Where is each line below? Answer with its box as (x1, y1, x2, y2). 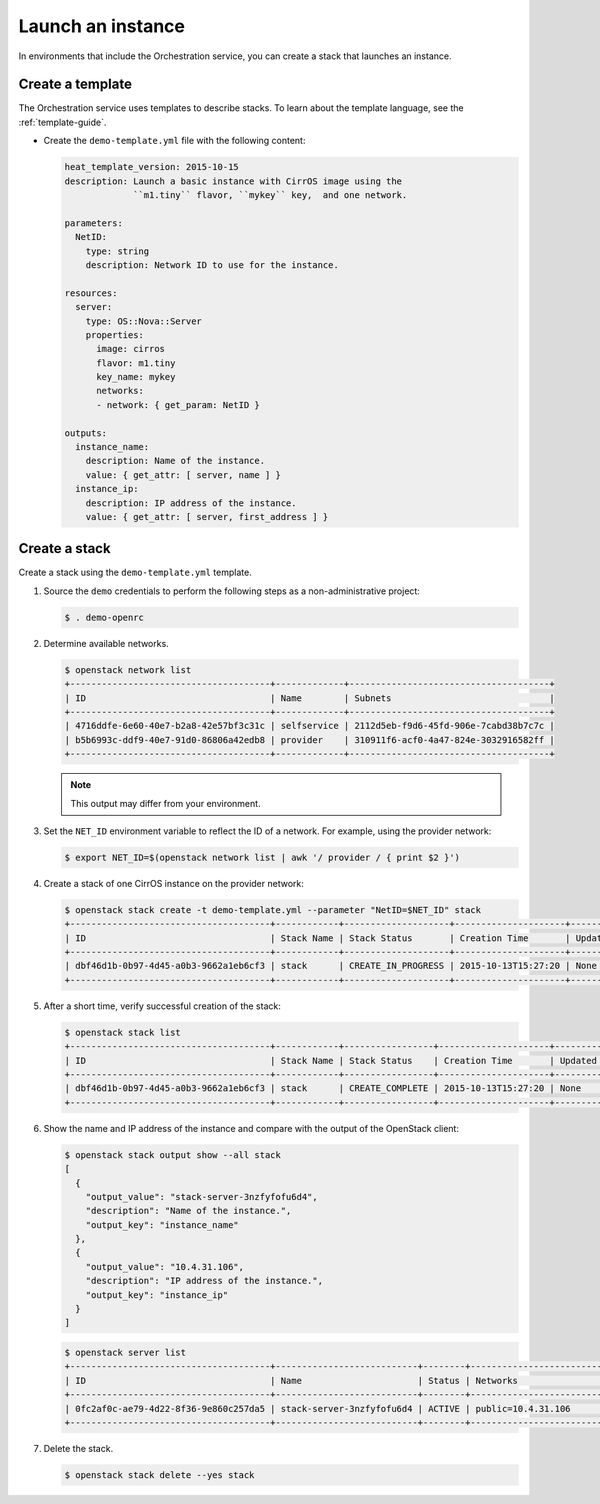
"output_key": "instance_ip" (85, 1289, 229, 1300)
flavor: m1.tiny (96, 357, 176, 369)
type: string (85, 245, 150, 257)
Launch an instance (18, 15, 185, 37)
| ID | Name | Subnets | (64, 692, 555, 704)
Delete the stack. (43, 1442, 114, 1454)
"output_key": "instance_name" (85, 1219, 239, 1230)
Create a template (18, 76, 132, 93)
